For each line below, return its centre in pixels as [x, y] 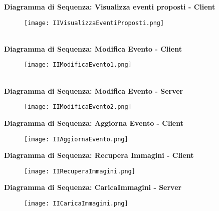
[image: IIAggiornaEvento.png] [76, 139]
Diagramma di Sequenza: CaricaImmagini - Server [93, 187]
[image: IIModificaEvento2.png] [78, 107]
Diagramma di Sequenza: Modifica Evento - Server [94, 90]
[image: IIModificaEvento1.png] [78, 65]
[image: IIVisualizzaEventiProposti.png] [94, 23]
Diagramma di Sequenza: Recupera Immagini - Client [99, 155]
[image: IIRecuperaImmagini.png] [80, 171]
